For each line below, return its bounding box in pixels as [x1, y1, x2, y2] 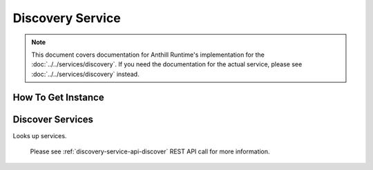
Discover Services [12, 113, 93, 125]
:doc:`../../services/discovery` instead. [31, 70, 140, 78]
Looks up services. [12, 131, 67, 140]
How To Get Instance [12, 91, 104, 103]
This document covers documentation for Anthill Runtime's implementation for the [31, 50, 265, 59]
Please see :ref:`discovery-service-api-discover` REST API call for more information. [30, 147, 270, 155]
